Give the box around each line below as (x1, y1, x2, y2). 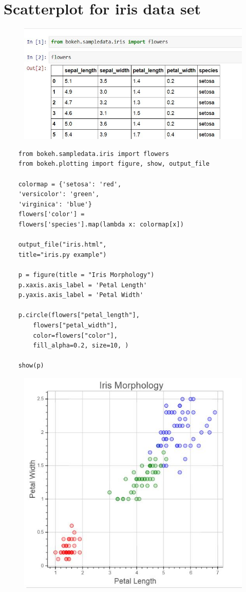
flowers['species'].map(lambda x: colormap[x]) (18, 221, 184, 229)
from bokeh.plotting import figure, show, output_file (18, 160, 210, 168)
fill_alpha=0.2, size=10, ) (33, 342, 129, 350)
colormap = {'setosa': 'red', (18, 180, 122, 188)
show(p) (18, 362, 44, 370)
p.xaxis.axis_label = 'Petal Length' (18, 281, 147, 289)
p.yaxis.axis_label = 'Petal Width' (18, 291, 144, 299)
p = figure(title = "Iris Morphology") (18, 271, 155, 279)
